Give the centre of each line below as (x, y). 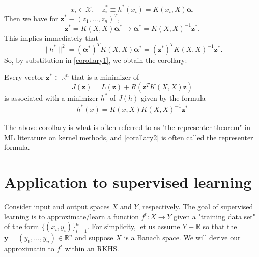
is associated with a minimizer (51, 97)
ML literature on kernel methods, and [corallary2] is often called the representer (129, 137)
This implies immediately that (51, 37)
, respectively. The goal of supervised (196, 206)
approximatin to (29, 249)
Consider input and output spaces (57, 206)
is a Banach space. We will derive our (182, 237)
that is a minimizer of (105, 77)
